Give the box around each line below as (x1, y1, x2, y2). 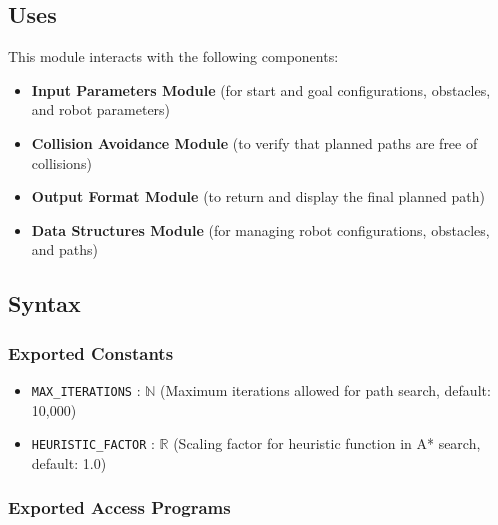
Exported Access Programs (8, 495, 231, 520)
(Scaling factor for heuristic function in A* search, (173, 433, 481, 454)
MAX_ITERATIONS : (31, 379, 141, 400)
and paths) (31, 239, 99, 260)
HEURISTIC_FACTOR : (31, 433, 155, 454)
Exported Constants (8, 340, 174, 365)
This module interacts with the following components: (8, 46, 339, 67)
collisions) (31, 152, 92, 173)
